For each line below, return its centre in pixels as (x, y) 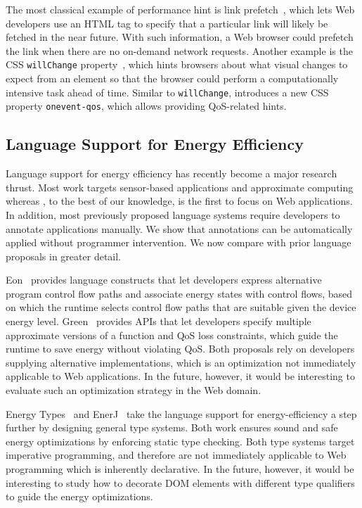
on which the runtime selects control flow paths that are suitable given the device (181, 307)
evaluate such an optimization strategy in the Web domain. (134, 390)
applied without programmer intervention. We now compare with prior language (179, 242)
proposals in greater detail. (64, 256)
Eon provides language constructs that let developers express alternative (164, 280)
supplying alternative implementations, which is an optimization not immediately (181, 362)
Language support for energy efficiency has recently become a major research (172, 173)
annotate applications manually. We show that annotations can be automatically (179, 228)
